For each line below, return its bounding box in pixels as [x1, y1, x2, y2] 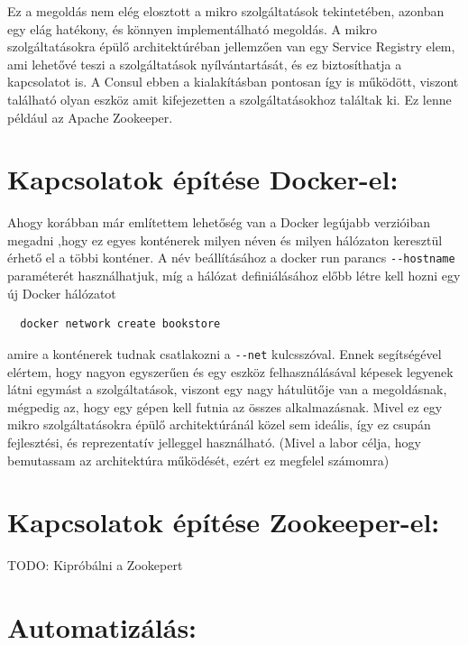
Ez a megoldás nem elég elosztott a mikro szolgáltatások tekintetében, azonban [7, 2, 445, 20]
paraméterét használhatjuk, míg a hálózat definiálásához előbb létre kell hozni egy [7, 266, 461, 285]
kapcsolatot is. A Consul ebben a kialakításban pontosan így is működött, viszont [7, 72, 459, 91]
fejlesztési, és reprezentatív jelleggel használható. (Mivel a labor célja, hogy [7, 432, 421, 451]
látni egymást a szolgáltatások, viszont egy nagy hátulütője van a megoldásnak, [7, 380, 447, 399]
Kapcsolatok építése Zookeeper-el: [7, 503, 440, 540]
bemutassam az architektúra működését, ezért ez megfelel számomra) [7, 450, 390, 469]
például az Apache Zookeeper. [7, 107, 173, 126]
